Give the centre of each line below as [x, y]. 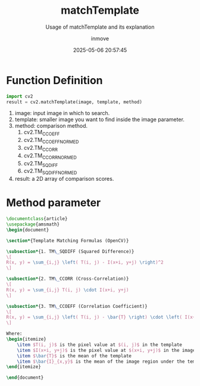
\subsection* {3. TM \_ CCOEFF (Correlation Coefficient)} [77, 306]
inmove [100, 38]
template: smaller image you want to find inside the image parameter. [99, 119]
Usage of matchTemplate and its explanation [100, 27]
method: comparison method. [51, 126]
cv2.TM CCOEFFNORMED [51, 141]
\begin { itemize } [26, 339]
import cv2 [20, 96]
